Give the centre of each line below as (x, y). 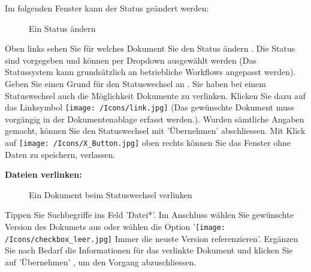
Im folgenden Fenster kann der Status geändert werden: (107, 8)
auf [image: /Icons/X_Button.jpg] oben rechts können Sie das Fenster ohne (148, 142)
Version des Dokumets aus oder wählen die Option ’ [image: (115, 227)
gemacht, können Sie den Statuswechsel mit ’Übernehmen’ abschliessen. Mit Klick (155, 131)
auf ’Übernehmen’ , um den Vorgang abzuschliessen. (101, 261)
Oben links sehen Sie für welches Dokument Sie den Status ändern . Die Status (150, 48)
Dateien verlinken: (43, 174)
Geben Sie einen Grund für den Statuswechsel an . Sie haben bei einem (136, 83)
